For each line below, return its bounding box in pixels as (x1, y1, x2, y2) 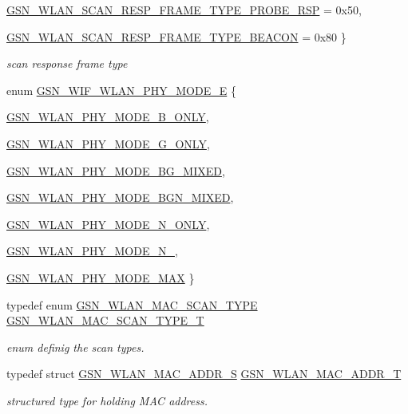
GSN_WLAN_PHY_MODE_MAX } (6, 269, 195, 286)
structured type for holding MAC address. (6, 392, 208, 408)
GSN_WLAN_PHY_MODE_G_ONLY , (6, 135, 210, 152)
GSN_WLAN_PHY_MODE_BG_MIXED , (6, 162, 225, 179)
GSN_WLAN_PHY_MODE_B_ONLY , (6, 108, 209, 125)
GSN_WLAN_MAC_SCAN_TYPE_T (6, 312, 204, 329)
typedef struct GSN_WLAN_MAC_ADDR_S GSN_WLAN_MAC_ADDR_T (6, 365, 402, 382)
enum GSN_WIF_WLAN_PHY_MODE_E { (6, 81, 236, 98)
